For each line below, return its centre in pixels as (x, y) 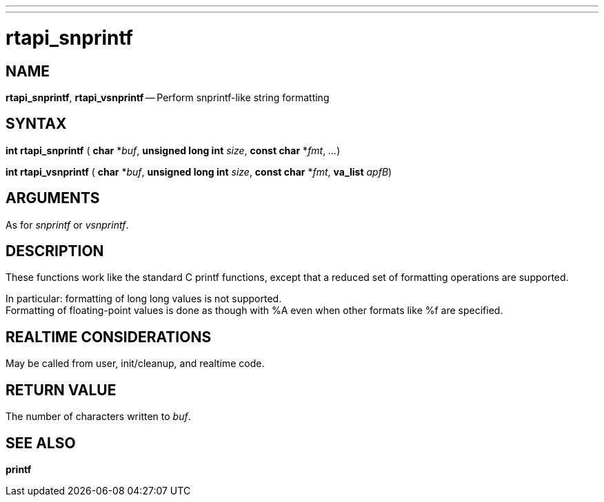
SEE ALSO (41, 443)
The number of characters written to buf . (98, 417)
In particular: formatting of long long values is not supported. (144, 299)
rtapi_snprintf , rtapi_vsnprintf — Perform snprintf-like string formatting (168, 97)
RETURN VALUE (61, 390)
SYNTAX (36, 124)
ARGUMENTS (53, 198)
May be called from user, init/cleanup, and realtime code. (135, 364)
